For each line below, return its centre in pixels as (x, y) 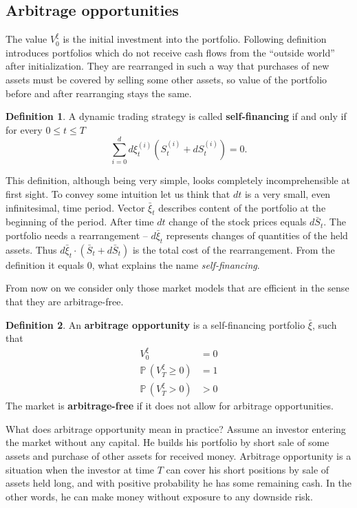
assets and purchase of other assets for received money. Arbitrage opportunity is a (178, 455)
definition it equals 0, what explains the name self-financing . (133, 264)
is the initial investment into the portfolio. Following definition (195, 39)
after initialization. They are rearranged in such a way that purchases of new (167, 66)
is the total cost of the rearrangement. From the (234, 249)
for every (24, 129)
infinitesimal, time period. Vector (75, 207)
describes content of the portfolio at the (242, 207)
